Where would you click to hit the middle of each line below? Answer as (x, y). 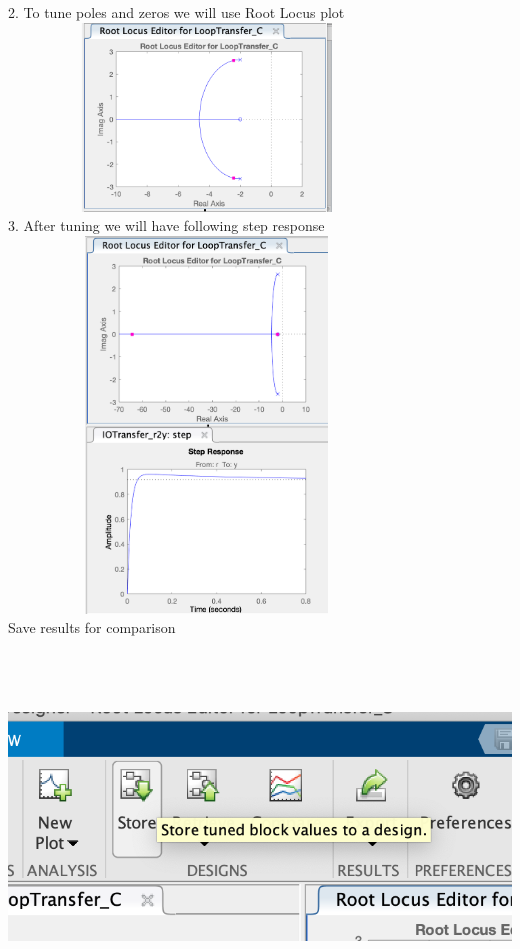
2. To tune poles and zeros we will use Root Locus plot (176, 12)
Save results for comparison (92, 627)
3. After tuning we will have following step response (166, 225)
